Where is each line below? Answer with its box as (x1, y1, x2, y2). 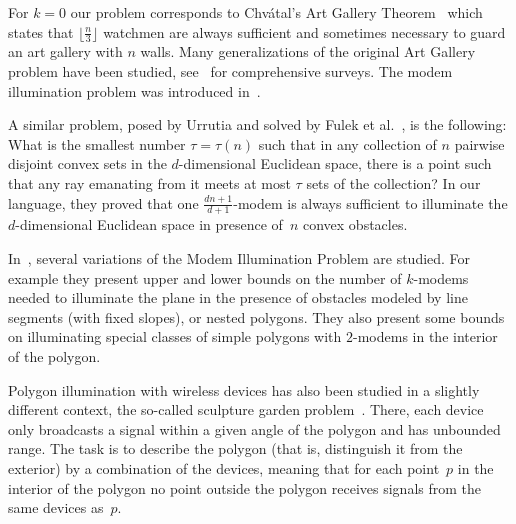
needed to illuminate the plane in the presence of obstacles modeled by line (8, 287, 468, 308)
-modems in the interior (353, 326, 498, 347)
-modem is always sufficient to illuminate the (233, 192, 508, 213)
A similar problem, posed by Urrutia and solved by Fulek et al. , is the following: (8, 114, 507, 135)
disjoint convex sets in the (8, 153, 167, 174)
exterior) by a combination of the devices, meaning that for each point (8, 457, 440, 478)
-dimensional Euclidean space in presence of (15, 214, 283, 235)
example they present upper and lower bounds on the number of (8, 267, 402, 288)
